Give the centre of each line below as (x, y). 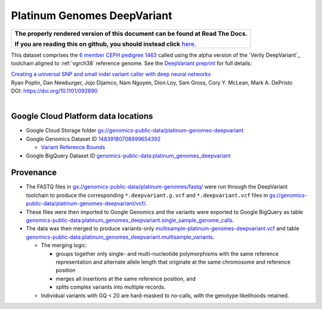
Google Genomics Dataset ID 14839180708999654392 (93, 139)
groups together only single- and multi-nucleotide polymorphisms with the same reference (167, 254)
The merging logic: (64, 245)
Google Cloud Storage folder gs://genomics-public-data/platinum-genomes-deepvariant (135, 131)
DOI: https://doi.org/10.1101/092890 (54, 91)
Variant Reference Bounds (73, 147)
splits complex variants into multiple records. (111, 287)
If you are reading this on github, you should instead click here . (106, 44)
